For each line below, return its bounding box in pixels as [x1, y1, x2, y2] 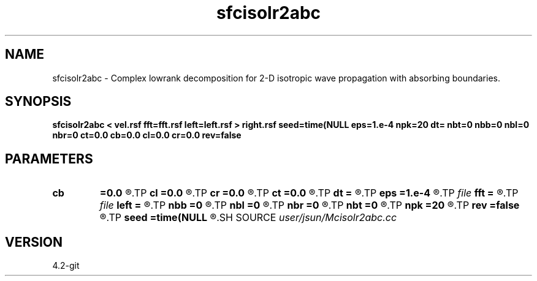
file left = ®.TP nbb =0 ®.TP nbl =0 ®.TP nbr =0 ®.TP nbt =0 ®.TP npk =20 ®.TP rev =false [99, 199, 520, 212]
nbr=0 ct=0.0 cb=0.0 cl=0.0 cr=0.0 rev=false [52, 130, 242, 141]
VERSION [5, 234, 63, 250]
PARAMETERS [5, 151, 93, 167]
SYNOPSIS [5, 94, 72, 110]
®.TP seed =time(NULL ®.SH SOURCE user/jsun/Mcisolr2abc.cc [99, 211, 397, 224]
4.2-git [52, 260, 80, 271]
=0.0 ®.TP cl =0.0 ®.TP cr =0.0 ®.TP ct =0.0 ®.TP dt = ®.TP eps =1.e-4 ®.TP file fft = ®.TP [99, 187, 519, 200]
